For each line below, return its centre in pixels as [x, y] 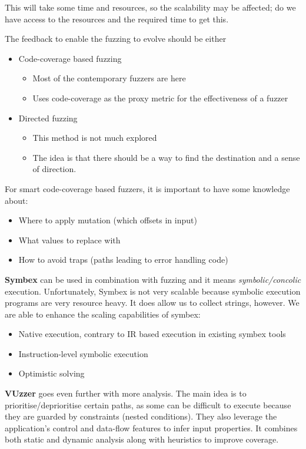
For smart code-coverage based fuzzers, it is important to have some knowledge [147, 188]
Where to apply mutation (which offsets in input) [108, 220]
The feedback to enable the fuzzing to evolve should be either [116, 39]
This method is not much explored [95, 138]
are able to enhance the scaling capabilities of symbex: [103, 314]
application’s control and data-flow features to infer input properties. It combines [151, 427]
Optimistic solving [51, 373]
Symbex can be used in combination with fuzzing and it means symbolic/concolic [153, 279]
